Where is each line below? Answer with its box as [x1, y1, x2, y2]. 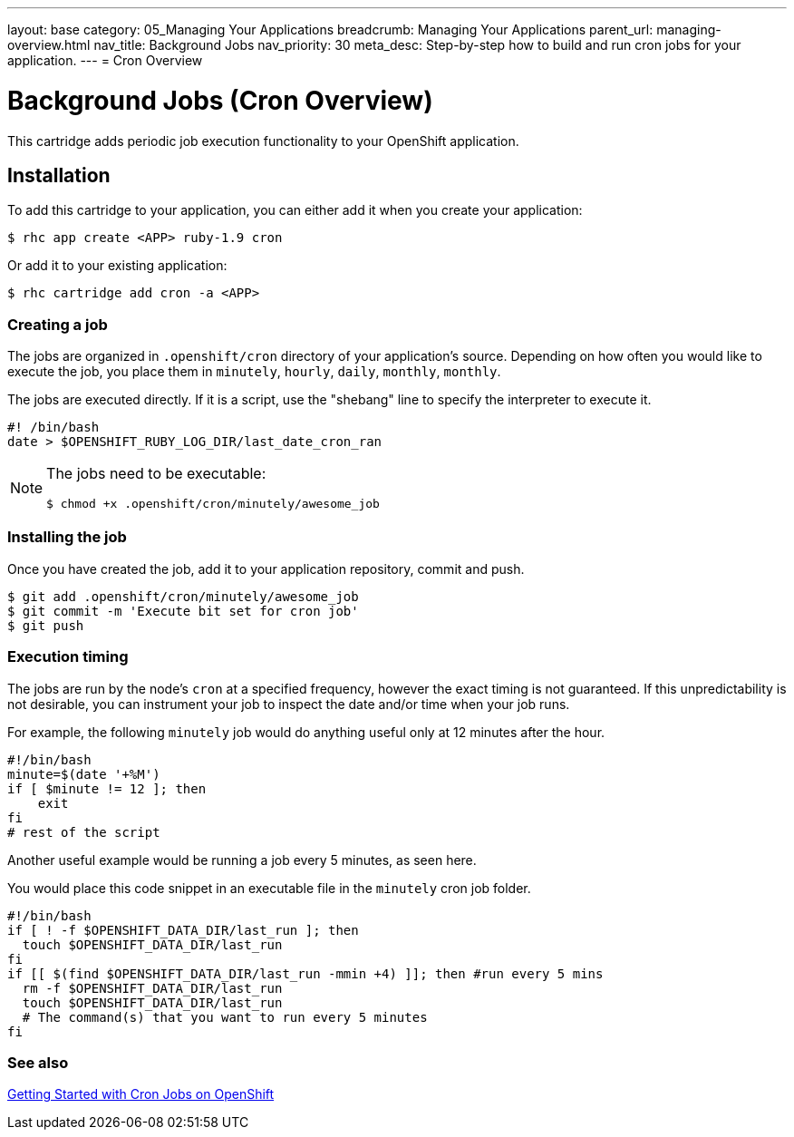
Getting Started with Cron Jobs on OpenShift [7, 1086, 275, 1103]
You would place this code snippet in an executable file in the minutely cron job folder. [7, 879, 531, 896]
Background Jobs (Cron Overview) [7, 84, 433, 116]
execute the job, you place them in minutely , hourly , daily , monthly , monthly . [7, 364, 501, 380]
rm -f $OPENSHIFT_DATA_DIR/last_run [22, 980, 283, 996]
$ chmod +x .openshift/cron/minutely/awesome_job [46, 497, 380, 511]
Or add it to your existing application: [7, 258, 228, 274]
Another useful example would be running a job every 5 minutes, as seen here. [7, 851, 477, 868]
